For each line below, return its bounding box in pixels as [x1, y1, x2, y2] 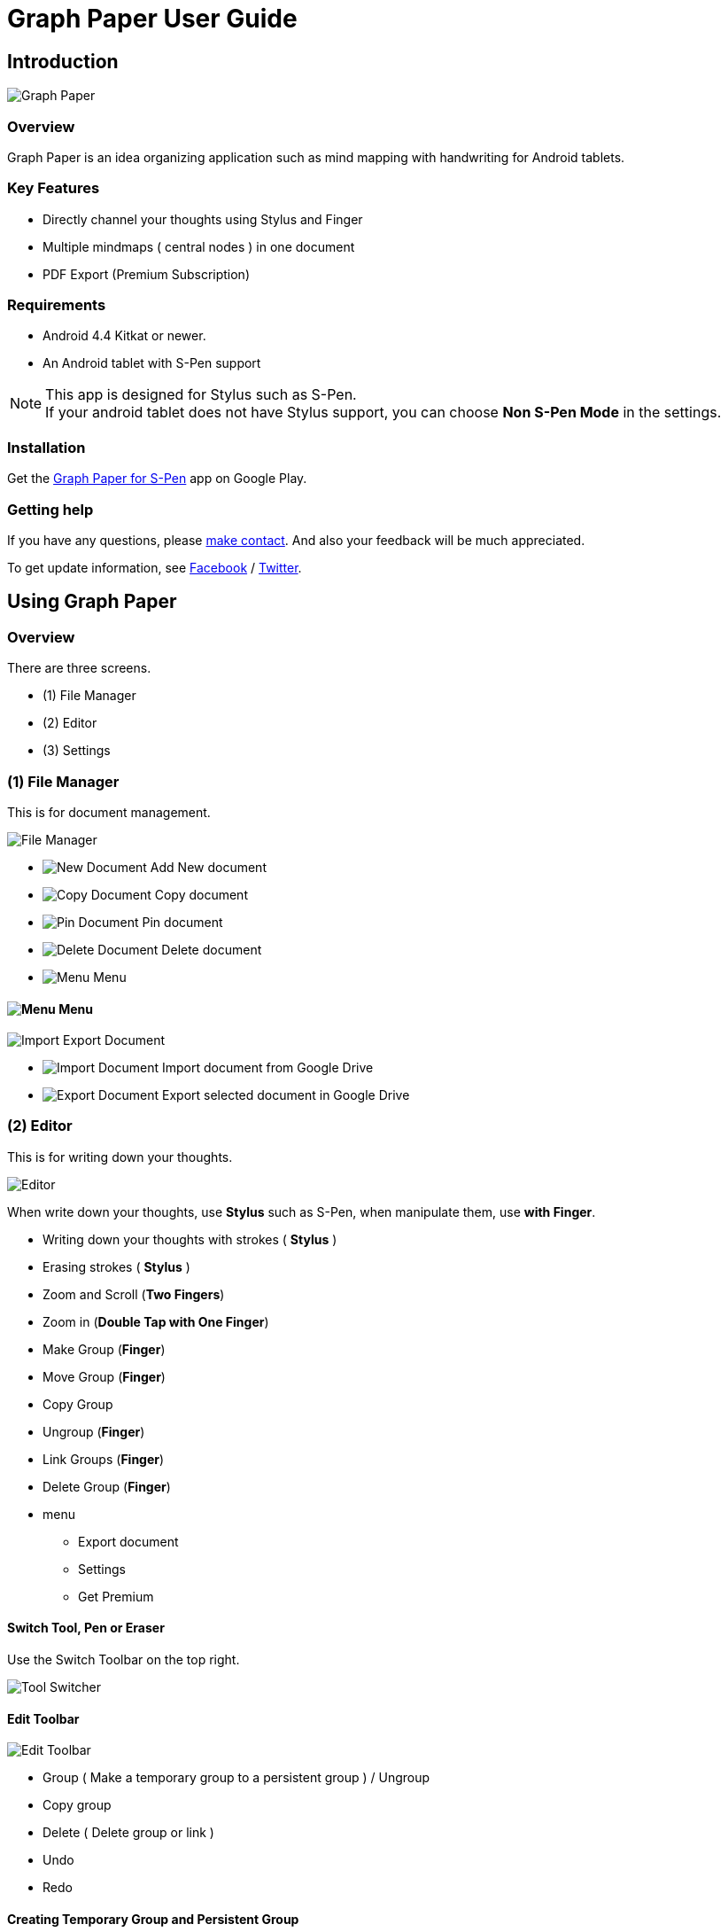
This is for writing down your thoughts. [7, 1149, 233, 1165]
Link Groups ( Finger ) [43, 1451, 165, 1467]
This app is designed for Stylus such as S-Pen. [45, 386, 357, 404]
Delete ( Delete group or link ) [43, 1825, 214, 1841]
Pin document [142, 914, 223, 930]
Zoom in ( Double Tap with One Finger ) [43, 1313, 269, 1329]
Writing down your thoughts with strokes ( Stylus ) [43, 1231, 337, 1247]
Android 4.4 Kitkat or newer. [43, 328, 206, 344]
